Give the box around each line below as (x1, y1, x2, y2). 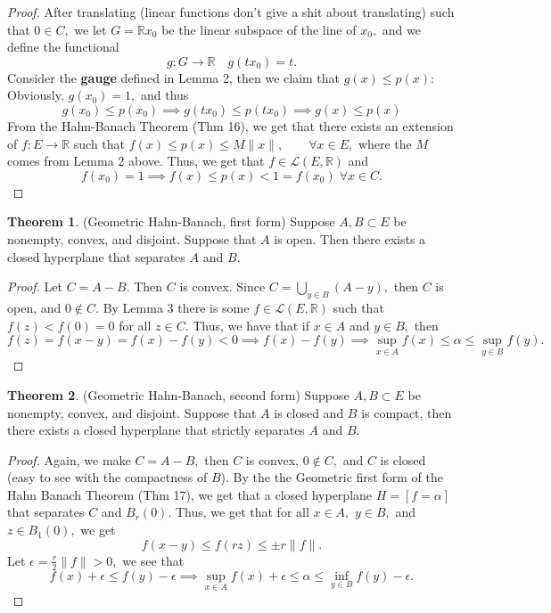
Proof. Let (7, 277, 62, 296)
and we (382, 20, 421, 38)
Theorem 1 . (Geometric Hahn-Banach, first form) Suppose (7, 212, 335, 231)
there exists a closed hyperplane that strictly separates (7, 421, 305, 439)
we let (74, 20, 107, 38)
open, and (7, 298, 62, 316)
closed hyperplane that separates (7, 247, 185, 266)
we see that (122, 551, 185, 569)
